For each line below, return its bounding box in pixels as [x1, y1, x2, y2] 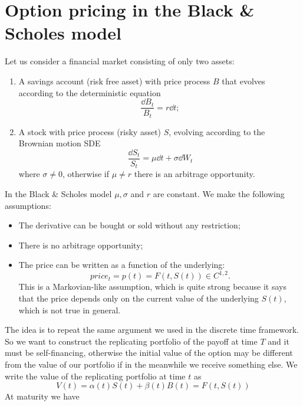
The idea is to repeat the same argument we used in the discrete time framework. [5, 323, 299, 336]
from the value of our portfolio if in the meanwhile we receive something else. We [5, 358, 298, 370]
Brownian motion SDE [18, 137, 101, 149]
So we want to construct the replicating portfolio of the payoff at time [5, 335, 258, 347]
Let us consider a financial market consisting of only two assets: [5, 55, 235, 67]
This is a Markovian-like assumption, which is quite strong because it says [18, 280, 286, 293]
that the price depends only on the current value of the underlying [18, 292, 259, 304]
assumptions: [5, 199, 51, 211]
